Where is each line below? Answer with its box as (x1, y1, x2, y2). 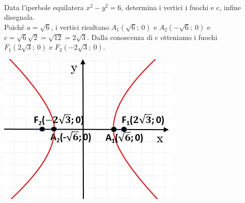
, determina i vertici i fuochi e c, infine (121, 2, 241, 12)
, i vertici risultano (51, 21, 109, 32)
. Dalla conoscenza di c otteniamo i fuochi (87, 31, 218, 42)
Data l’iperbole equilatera (4, 2, 84, 12)
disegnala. (4, 12, 35, 22)
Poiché (4, 21, 24, 32)
